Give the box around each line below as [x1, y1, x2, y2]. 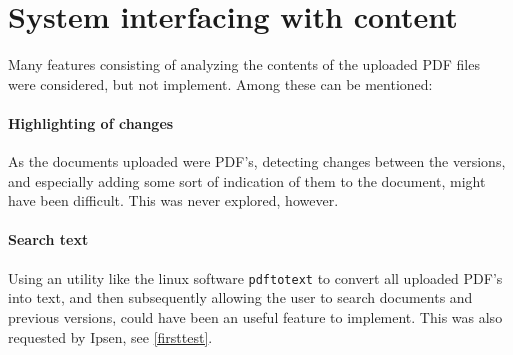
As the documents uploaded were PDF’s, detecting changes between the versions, [8, 151, 506, 172]
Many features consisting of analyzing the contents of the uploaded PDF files [8, 54, 480, 75]
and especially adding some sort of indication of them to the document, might [8, 170, 486, 191]
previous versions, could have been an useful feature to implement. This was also [8, 306, 503, 327]
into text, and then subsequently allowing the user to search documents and [8, 287, 473, 308]
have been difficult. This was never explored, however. [8, 190, 339, 211]
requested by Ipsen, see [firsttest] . [8, 326, 213, 347]
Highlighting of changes [8, 112, 174, 133]
